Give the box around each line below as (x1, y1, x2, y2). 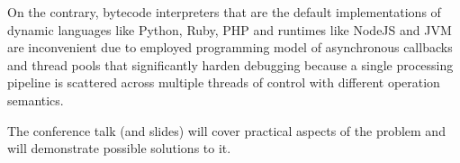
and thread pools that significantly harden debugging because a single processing (7, 55, 454, 74)
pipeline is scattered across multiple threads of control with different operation (7, 73, 440, 92)
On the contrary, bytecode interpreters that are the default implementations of (7, 3, 441, 21)
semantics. (7, 90, 64, 109)
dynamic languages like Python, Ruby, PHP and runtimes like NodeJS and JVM (7, 20, 452, 39)
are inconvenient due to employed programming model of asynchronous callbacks (7, 38, 453, 57)
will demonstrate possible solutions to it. (7, 139, 231, 158)
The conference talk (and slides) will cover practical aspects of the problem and (7, 121, 446, 140)
